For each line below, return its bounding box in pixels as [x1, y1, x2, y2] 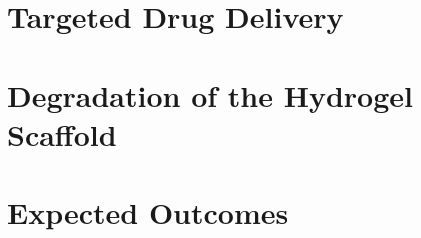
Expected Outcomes [7, 192, 289, 233]
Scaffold [7, 113, 117, 154]
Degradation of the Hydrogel [7, 74, 413, 115]
